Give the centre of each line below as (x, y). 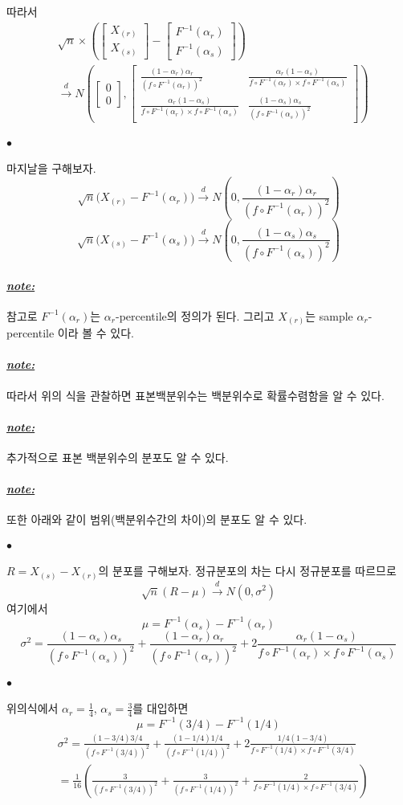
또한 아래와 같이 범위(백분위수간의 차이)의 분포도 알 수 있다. (157, 519)
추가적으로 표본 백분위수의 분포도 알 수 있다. (118, 458)
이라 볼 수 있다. (96, 333)
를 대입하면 (161, 708)
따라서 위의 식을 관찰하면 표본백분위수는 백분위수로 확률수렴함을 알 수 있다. (195, 395)
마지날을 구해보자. (51, 168)
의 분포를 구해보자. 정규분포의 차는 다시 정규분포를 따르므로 (247, 571)
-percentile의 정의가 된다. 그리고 (195, 315)
